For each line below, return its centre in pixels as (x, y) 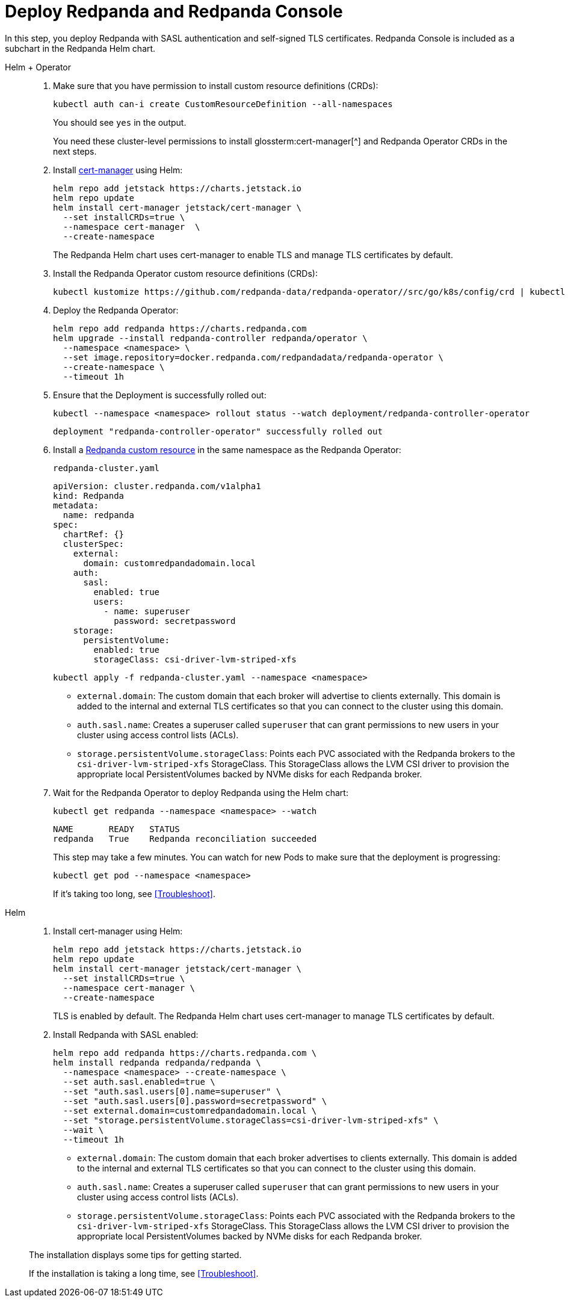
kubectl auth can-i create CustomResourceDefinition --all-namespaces (223, 104)
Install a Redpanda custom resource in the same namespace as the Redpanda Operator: (227, 449)
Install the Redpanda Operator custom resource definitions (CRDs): (185, 273)
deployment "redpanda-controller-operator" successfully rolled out (218, 431)
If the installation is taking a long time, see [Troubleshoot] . (144, 1273)
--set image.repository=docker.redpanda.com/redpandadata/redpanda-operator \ (253, 357)
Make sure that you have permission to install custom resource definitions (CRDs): (216, 85)
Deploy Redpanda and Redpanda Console (174, 11)
